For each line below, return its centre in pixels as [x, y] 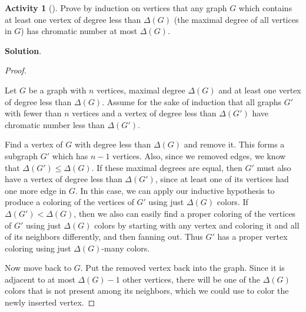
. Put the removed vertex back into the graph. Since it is [182, 268]
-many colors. [126, 248]
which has [70, 155]
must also [274, 167]
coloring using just [38, 248]
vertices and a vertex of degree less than [144, 113]
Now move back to [38, 268]
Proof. [16, 70]
